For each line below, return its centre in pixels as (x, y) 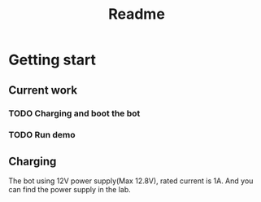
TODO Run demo (42, 135)
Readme (137, 14)
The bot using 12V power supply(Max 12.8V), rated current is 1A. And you (131, 181)
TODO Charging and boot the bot (74, 113)
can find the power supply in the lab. (70, 190)
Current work (43, 90)
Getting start (52, 60)
